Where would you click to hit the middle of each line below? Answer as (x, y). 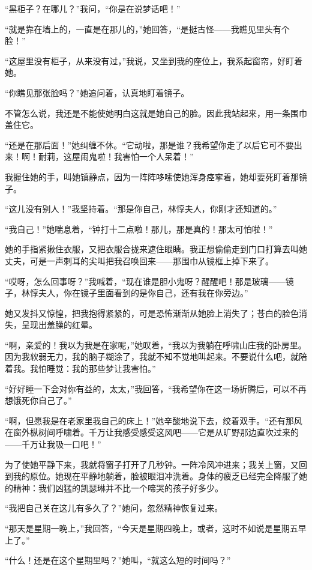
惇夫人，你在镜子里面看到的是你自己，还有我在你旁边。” (139, 293)
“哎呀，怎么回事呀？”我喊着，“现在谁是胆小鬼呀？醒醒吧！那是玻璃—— (145, 281)
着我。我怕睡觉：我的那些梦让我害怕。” (80, 368)
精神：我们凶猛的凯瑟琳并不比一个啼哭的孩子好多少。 (118, 487)
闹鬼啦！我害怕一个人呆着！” (137, 156)
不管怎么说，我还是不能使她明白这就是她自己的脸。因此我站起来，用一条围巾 (156, 113)
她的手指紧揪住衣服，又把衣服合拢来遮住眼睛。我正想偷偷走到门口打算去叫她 (156, 249)
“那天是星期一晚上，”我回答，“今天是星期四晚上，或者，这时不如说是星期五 (151, 528)
